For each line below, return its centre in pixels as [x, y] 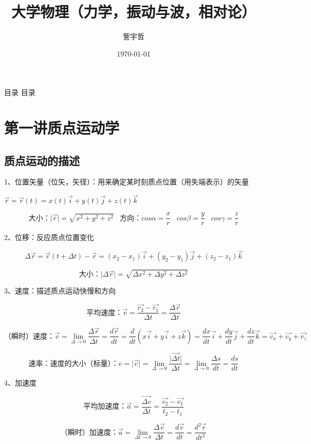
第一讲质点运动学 [62, 128]
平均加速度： [105, 407]
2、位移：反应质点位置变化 [49, 237]
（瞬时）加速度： [89, 432]
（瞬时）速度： [29, 336]
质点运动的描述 [42, 160]
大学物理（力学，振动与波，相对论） [133, 12]
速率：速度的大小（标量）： [74, 364]
